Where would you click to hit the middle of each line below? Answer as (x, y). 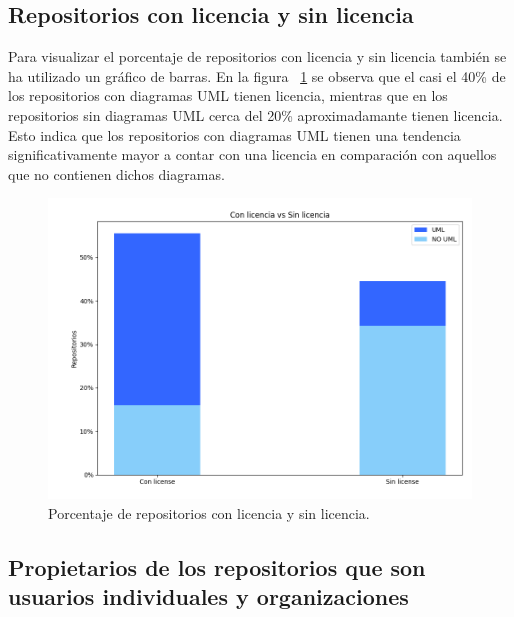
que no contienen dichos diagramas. (116, 173)
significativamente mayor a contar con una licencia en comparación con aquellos (252, 154)
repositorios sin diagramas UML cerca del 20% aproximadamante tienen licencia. (255, 114)
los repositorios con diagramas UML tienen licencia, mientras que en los (228, 95)
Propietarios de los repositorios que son (217, 566)
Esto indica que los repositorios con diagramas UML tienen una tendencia (234, 134)
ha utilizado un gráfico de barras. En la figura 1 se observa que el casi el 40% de (257, 75)
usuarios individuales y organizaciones (208, 596)
